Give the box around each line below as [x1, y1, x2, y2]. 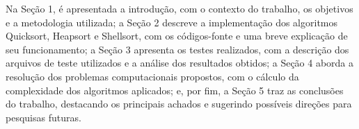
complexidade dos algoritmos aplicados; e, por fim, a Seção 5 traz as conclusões [6, 83, 344, 97]
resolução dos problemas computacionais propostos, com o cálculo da [6, 69, 299, 83]
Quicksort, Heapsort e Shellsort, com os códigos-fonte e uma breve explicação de [6, 28, 348, 43]
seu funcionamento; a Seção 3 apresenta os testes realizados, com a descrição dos [6, 42, 349, 56]
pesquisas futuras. [6, 110, 81, 124]
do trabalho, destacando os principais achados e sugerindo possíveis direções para [6, 96, 352, 111]
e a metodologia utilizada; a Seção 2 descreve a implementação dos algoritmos [6, 15, 338, 29]
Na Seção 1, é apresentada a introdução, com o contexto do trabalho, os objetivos [6, 1, 353, 15]
